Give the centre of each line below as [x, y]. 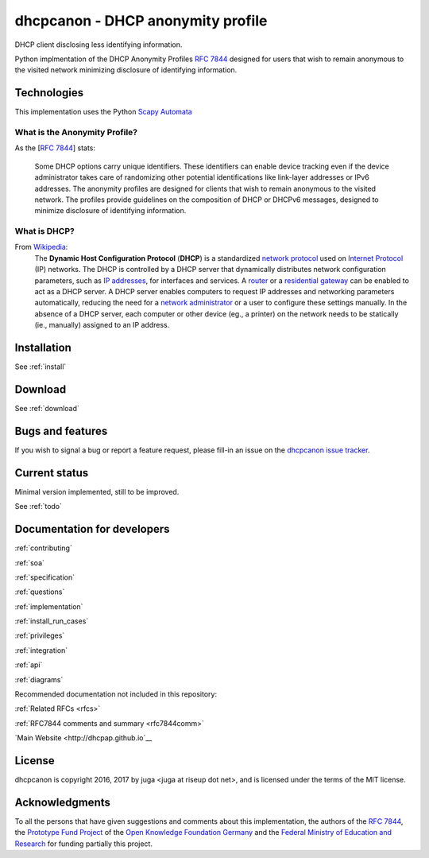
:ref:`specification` [45, 577]
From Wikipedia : [41, 247]
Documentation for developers [92, 529]
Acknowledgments [63, 802]
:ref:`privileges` [40, 635]
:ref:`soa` [30, 563]
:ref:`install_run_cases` [52, 621]
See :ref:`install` [41, 367]
